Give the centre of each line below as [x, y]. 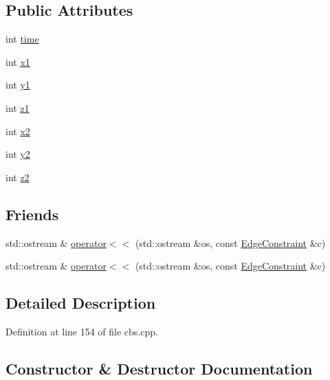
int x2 [18, 131]
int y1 [18, 85]
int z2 [18, 177]
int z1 [18, 107]
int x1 [18, 61]
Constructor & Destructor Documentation [159, 368]
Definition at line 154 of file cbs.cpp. [82, 331]
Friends [32, 214]
